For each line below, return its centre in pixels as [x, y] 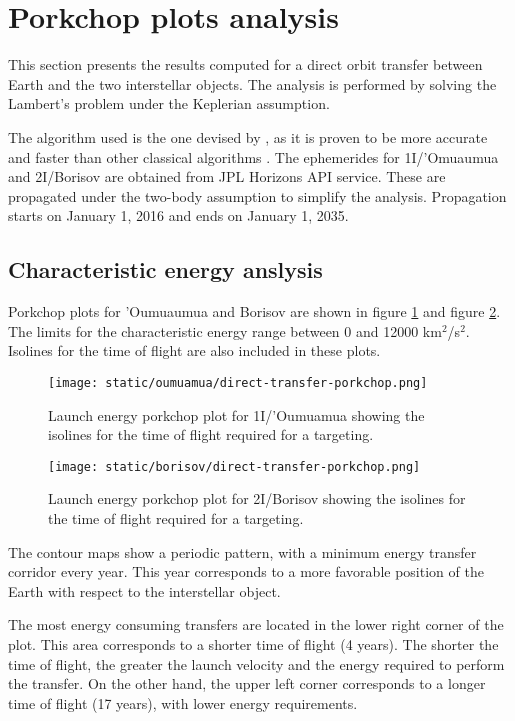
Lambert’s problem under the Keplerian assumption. [169, 103]
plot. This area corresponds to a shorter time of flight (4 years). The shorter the [253, 643]
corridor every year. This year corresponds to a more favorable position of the [246, 571]
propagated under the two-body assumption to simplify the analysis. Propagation [257, 195]
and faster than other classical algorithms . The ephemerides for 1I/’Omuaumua [253, 156]
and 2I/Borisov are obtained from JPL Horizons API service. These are [227, 176]
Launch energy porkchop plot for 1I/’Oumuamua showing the [236, 414]
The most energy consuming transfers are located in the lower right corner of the [256, 624]
